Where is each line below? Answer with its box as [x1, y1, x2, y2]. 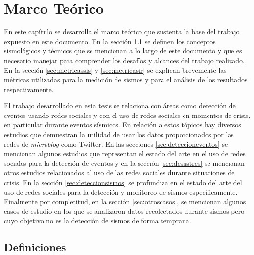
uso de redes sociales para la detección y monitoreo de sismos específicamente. [4, 186, 238, 197]
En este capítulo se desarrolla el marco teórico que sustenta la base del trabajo [4, 26, 240, 37]
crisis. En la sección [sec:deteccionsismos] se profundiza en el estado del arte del [4, 177, 242, 187]
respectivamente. [4, 84, 54, 94]
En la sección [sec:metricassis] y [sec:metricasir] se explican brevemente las [4, 65, 227, 75]
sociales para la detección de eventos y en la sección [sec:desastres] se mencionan [4, 158, 245, 168]
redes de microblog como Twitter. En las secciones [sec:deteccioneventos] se [4, 139, 228, 149]
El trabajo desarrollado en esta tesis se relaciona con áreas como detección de [4, 100, 236, 111]
